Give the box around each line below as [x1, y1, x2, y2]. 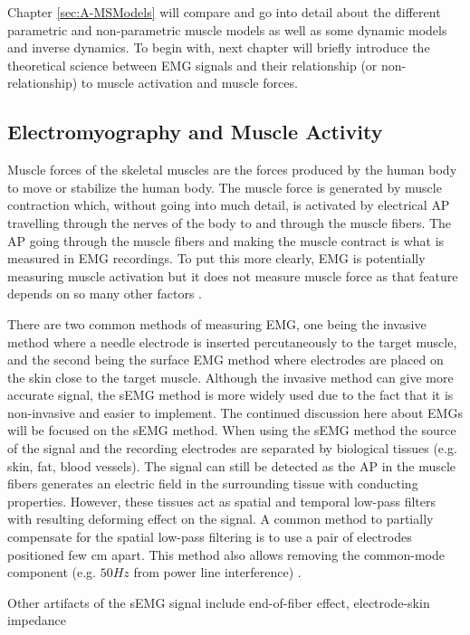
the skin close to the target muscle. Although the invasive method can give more [7, 367, 454, 386]
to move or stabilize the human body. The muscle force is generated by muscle [7, 177, 442, 196]
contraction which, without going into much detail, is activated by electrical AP [7, 195, 450, 214]
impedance [7, 611, 66, 630]
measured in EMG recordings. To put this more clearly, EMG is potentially [7, 249, 426, 268]
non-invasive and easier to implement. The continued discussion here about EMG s [7, 403, 463, 422]
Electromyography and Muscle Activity [7, 118, 383, 146]
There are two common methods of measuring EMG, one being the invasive [7, 314, 427, 333]
